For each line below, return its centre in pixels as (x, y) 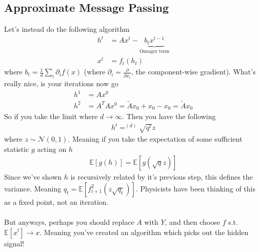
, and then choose (192, 221)
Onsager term (154, 51)
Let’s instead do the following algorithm (67, 29)
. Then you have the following (169, 116)
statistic (17, 149)
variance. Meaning (33, 188)
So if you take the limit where (51, 116)
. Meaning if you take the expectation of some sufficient (155, 138)
